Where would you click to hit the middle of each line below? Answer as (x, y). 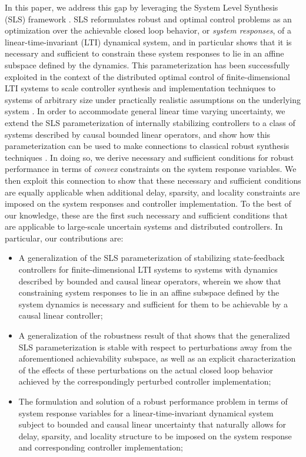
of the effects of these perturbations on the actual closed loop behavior (146, 370)
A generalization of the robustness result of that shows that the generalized (154, 335)
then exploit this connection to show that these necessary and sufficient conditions (153, 180)
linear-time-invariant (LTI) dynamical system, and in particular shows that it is (148, 42)
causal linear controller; (61, 315)
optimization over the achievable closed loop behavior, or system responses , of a (148, 30)
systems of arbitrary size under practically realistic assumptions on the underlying (153, 99)
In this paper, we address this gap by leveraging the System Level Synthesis (142, 7)
